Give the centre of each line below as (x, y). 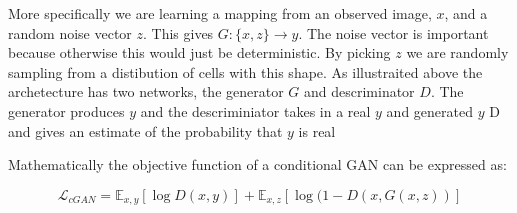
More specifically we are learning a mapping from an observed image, (220, 13)
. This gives (178, 32)
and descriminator (359, 91)
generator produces (66, 110)
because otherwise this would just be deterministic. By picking (199, 52)
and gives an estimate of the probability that (145, 130)
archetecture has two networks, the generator (146, 91)
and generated (429, 110)
